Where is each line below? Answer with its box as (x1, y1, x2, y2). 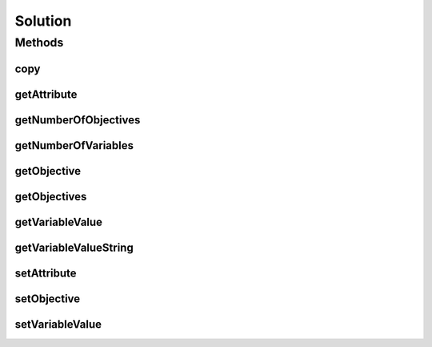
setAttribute (14, 266, 77, 280)
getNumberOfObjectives (14, 113, 141, 127)
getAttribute (14, 87, 78, 101)
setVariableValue (14, 317, 102, 331)
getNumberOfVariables (14, 139, 134, 152)
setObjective (14, 292, 81, 305)
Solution (14, 12, 72, 30)
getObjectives (14, 189, 87, 204)
